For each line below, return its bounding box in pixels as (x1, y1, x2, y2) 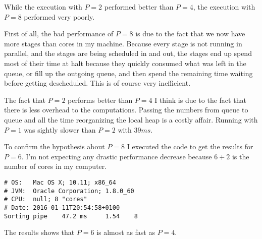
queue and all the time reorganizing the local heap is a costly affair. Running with (4, 114, 258, 125)
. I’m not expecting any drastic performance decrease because (21, 151, 212, 161)
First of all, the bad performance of (4, 28, 114, 39)
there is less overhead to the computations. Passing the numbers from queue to (4, 104, 248, 115)
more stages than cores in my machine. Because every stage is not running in (4, 38, 242, 48)
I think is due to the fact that (154, 94, 246, 105)
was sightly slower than (24, 124, 96, 135)
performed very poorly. (24, 11, 95, 22)
